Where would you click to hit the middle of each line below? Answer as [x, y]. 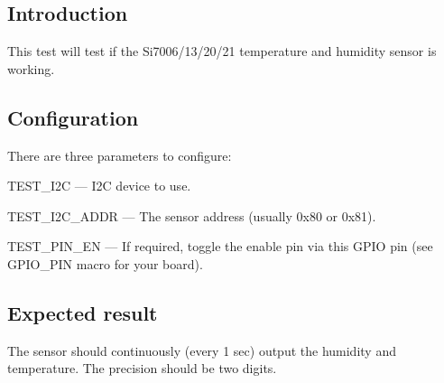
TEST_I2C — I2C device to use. [99, 186]
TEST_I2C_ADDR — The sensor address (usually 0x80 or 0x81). [192, 215]
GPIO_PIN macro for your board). [105, 263]
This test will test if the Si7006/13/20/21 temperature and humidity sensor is [222, 51]
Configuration [73, 117]
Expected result [83, 312]
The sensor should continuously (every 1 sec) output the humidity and [202, 350]
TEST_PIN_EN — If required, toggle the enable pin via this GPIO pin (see [220, 246]
